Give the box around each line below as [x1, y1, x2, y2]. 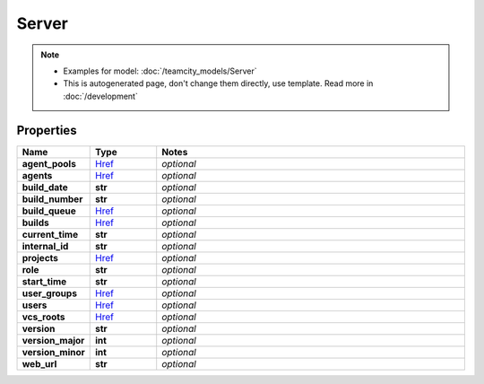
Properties [16, 122, 77, 138]
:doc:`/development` [63, 91, 138, 101]
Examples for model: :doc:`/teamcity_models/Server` [63, 65, 257, 76]
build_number [22, 193, 83, 205]
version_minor [22, 345, 85, 358]
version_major [22, 334, 85, 346]
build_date [22, 180, 69, 193]
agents [22, 169, 53, 181]
